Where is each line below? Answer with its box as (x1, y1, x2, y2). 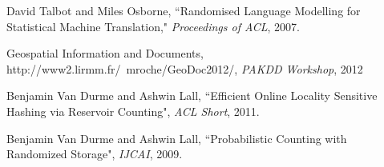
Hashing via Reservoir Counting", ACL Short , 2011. (6, 102, 260, 119)
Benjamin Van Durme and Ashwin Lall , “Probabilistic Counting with (6, 129, 347, 146)
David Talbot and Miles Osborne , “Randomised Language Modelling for (6, 2, 361, 18)
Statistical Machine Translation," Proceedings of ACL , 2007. (6, 18, 300, 34)
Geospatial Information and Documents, (6, 45, 204, 62)
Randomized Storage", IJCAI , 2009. (6, 145, 183, 162)
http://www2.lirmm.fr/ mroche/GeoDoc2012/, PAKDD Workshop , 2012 (6, 60, 363, 77)
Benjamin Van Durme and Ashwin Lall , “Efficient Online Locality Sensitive (6, 87, 378, 104)
